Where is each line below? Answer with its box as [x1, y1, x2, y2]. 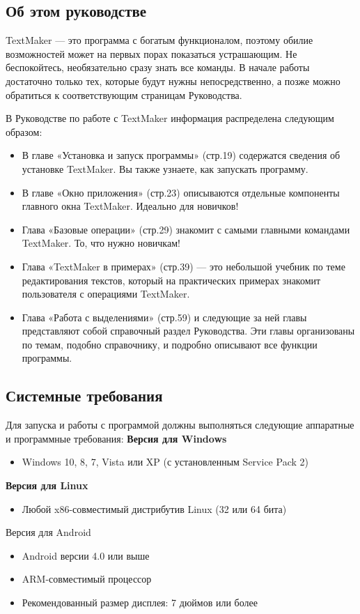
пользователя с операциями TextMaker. [22, 286, 190, 301]
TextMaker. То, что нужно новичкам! [22, 236, 180, 250]
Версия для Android [6, 525, 91, 539]
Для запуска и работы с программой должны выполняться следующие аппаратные [6, 417, 354, 432]
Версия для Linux [6, 478, 88, 493]
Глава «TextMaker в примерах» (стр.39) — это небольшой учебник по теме [22, 259, 345, 273]
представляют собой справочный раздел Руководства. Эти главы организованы [22, 323, 355, 338]
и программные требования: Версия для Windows [6, 431, 227, 445]
